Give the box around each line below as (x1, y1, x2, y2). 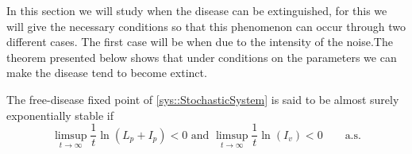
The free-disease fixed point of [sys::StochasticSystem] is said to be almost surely (6, 90, 399, 107)
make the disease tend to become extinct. (6, 64, 207, 81)
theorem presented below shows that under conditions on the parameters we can (6, 48, 397, 65)
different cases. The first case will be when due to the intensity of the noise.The (6, 33, 393, 50)
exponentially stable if (6, 106, 114, 123)
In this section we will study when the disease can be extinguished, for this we (6, 2, 387, 18)
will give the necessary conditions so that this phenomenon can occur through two (6, 17, 406, 34)
